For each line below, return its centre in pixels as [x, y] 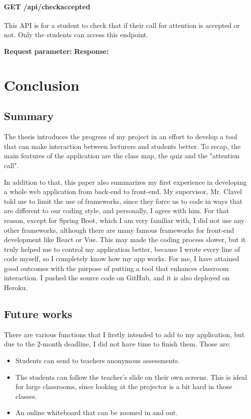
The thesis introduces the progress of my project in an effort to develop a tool [121, 136]
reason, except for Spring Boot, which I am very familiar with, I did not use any [124, 220]
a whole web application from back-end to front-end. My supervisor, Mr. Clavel [123, 191]
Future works [38, 314]
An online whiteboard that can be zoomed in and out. [97, 412]
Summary [29, 116]
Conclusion [42, 85]
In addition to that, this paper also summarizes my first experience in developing [125, 182]
